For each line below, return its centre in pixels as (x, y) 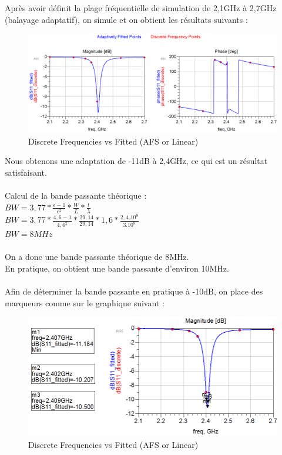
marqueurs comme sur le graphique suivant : (85, 302)
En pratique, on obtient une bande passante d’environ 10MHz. (117, 268)
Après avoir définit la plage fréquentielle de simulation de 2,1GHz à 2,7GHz (141, 8)
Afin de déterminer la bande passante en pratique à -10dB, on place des (134, 291)
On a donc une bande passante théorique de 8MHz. (97, 257)
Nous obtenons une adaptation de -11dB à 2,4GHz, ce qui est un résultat (136, 161)
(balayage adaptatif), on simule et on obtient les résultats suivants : (126, 19)
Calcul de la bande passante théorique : (76, 195)
